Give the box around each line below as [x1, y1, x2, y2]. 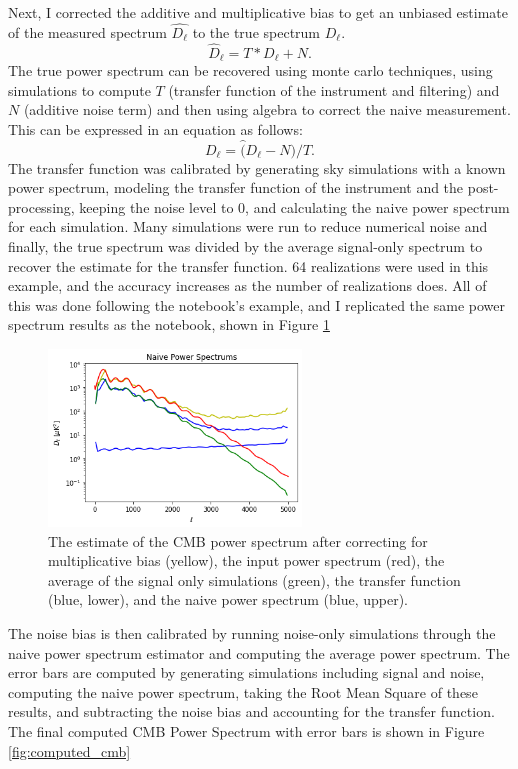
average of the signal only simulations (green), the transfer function [48, 569, 461, 590]
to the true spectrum [192, 21, 321, 42]
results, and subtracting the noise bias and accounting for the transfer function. [8, 701, 495, 722]
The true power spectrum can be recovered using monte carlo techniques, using [8, 60, 493, 81]
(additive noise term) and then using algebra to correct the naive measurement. [23, 99, 511, 120]
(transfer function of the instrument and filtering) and [168, 79, 500, 100]
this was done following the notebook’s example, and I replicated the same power [8, 294, 505, 315]
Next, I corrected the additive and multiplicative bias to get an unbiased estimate [8, 2, 509, 22]
